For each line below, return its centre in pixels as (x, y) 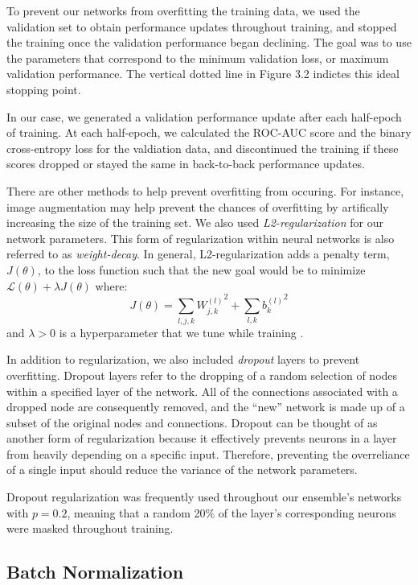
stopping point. (44, 89)
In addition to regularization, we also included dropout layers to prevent (183, 359)
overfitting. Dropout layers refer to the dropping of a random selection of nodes (202, 375)
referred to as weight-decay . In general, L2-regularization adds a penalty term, (198, 254)
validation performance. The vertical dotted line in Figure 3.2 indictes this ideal (203, 74)
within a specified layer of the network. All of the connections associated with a (202, 391)
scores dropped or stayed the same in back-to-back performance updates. (186, 164)
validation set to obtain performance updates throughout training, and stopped (202, 26)
